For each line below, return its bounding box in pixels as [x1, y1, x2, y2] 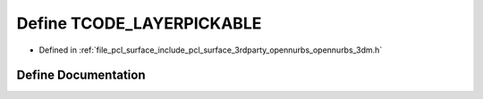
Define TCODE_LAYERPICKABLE [16, 13, 262, 33]
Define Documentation [16, 68, 146, 83]
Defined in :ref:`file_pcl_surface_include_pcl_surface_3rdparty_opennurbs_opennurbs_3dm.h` [38, 45, 383, 55]
